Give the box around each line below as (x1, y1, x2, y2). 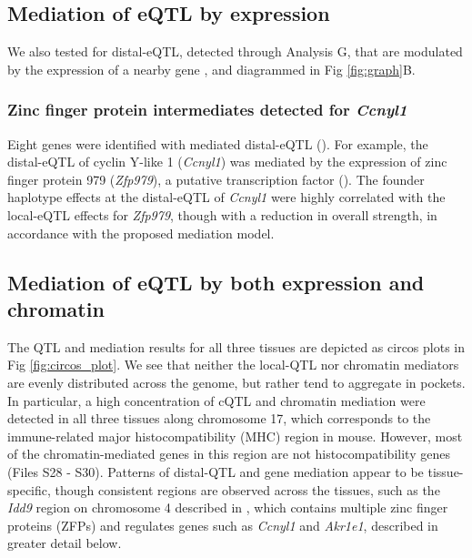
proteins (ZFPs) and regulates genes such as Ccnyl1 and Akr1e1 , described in (7, 515, 438, 534)
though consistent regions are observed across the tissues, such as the (55, 480, 440, 499)
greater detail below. (7, 533, 122, 553)
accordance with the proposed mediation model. (7, 223, 275, 242)
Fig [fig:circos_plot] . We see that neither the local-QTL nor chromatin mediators (7, 355, 459, 374)
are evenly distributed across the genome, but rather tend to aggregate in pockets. (7, 372, 466, 391)
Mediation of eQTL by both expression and (7, 268, 425, 296)
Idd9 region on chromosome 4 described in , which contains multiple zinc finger (7, 498, 448, 517)
